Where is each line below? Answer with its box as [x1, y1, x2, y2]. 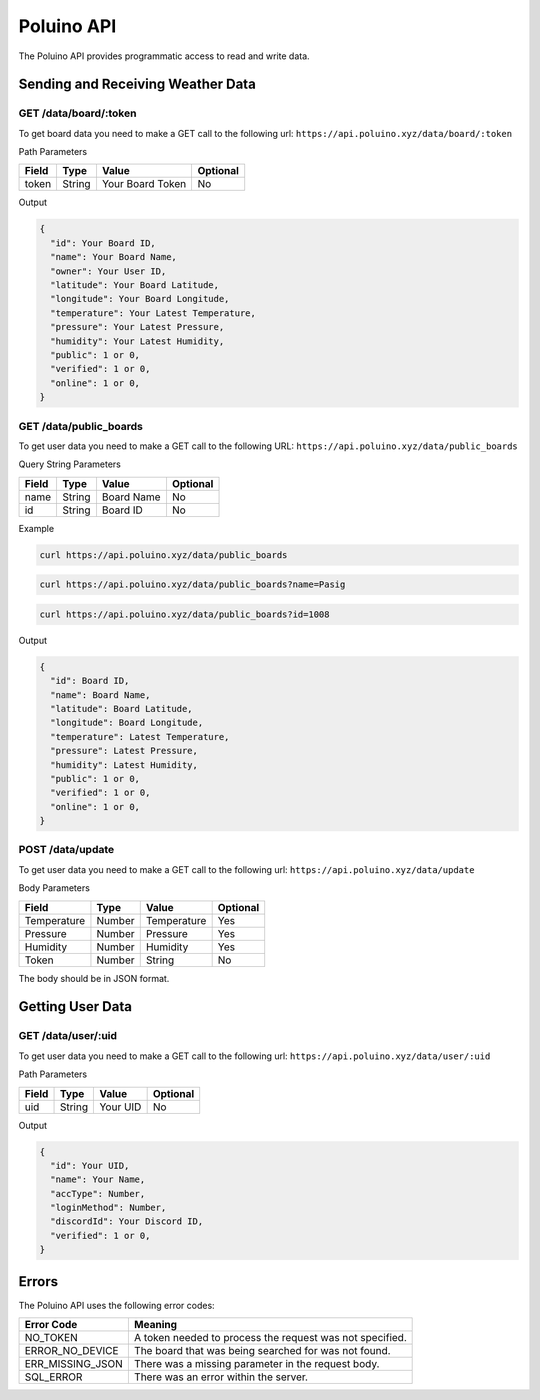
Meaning [133, 1318, 178, 1332]
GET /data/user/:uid [18, 1029, 118, 1043]
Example [18, 522, 55, 534]
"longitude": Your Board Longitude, [50, 293, 230, 305]
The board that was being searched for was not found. [133, 1344, 391, 1358]
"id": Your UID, [50, 1160, 130, 1171]
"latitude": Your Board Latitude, [50, 280, 220, 291]
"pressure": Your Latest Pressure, [50, 321, 225, 333]
